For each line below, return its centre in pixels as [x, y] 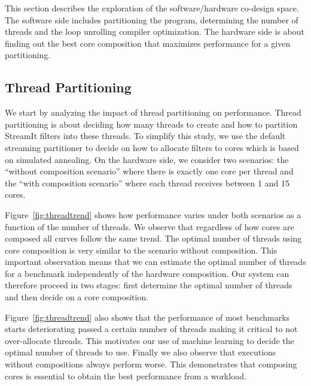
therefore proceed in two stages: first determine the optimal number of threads [149, 285]
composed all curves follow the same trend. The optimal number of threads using [153, 238]
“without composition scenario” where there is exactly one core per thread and [149, 171]
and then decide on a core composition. [77, 297]
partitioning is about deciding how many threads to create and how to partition [151, 124]
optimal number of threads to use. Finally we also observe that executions [141, 352]
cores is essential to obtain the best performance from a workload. [126, 376]
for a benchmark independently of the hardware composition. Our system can [147, 273]
